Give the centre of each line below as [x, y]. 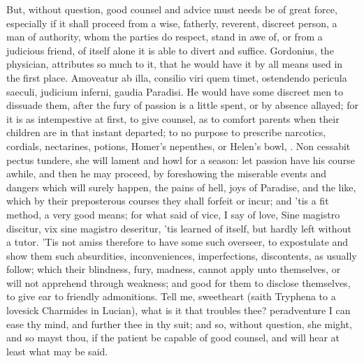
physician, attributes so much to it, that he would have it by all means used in [175, 64]
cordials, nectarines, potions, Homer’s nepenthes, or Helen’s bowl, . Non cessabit [179, 146]
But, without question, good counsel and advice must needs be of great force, [172, 9]
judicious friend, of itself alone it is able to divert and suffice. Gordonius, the [170, 50]
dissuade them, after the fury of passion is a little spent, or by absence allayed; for [182, 105]
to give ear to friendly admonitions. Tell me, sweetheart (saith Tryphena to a [171, 296]
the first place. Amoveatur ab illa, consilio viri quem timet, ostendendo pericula [177, 77]
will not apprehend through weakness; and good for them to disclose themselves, [179, 282]
